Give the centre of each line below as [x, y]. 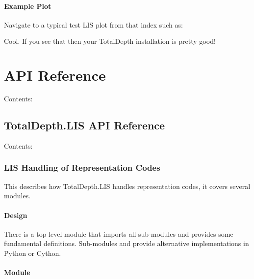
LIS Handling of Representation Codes [82, 168]
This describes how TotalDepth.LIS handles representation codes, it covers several [127, 186]
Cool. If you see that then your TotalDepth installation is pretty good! [110, 41]
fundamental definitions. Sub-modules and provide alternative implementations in [127, 243]
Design [16, 215]
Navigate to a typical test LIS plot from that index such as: [93, 24]
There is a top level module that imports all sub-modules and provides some [119, 233]
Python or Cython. [33, 253]
